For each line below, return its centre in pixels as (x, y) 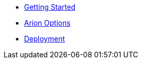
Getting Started (50, 7)
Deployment (45, 39)
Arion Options (47, 23)
